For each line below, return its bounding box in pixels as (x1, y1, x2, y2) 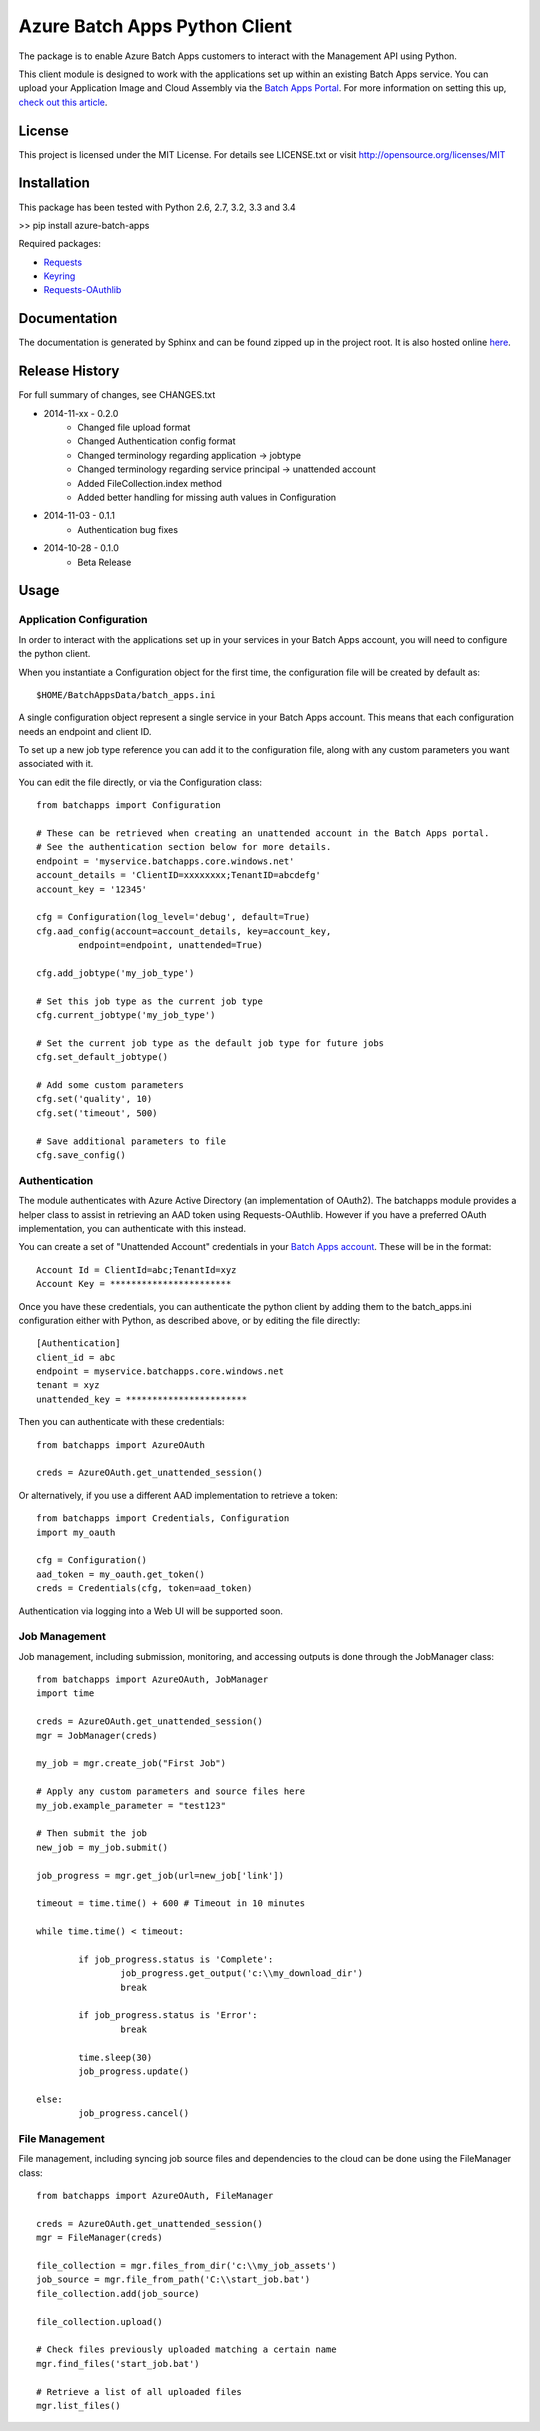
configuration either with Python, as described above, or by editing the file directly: (18, 1314, 361, 1326)
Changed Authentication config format (77, 435, 236, 447)
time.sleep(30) (78, 2051, 153, 2063)
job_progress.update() (78, 2066, 190, 2077)
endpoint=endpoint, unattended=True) (78, 940, 264, 951)
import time (36, 1688, 95, 1699)
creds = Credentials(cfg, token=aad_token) (36, 1583, 253, 1594)
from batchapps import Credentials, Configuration (36, 1513, 290, 1524)
